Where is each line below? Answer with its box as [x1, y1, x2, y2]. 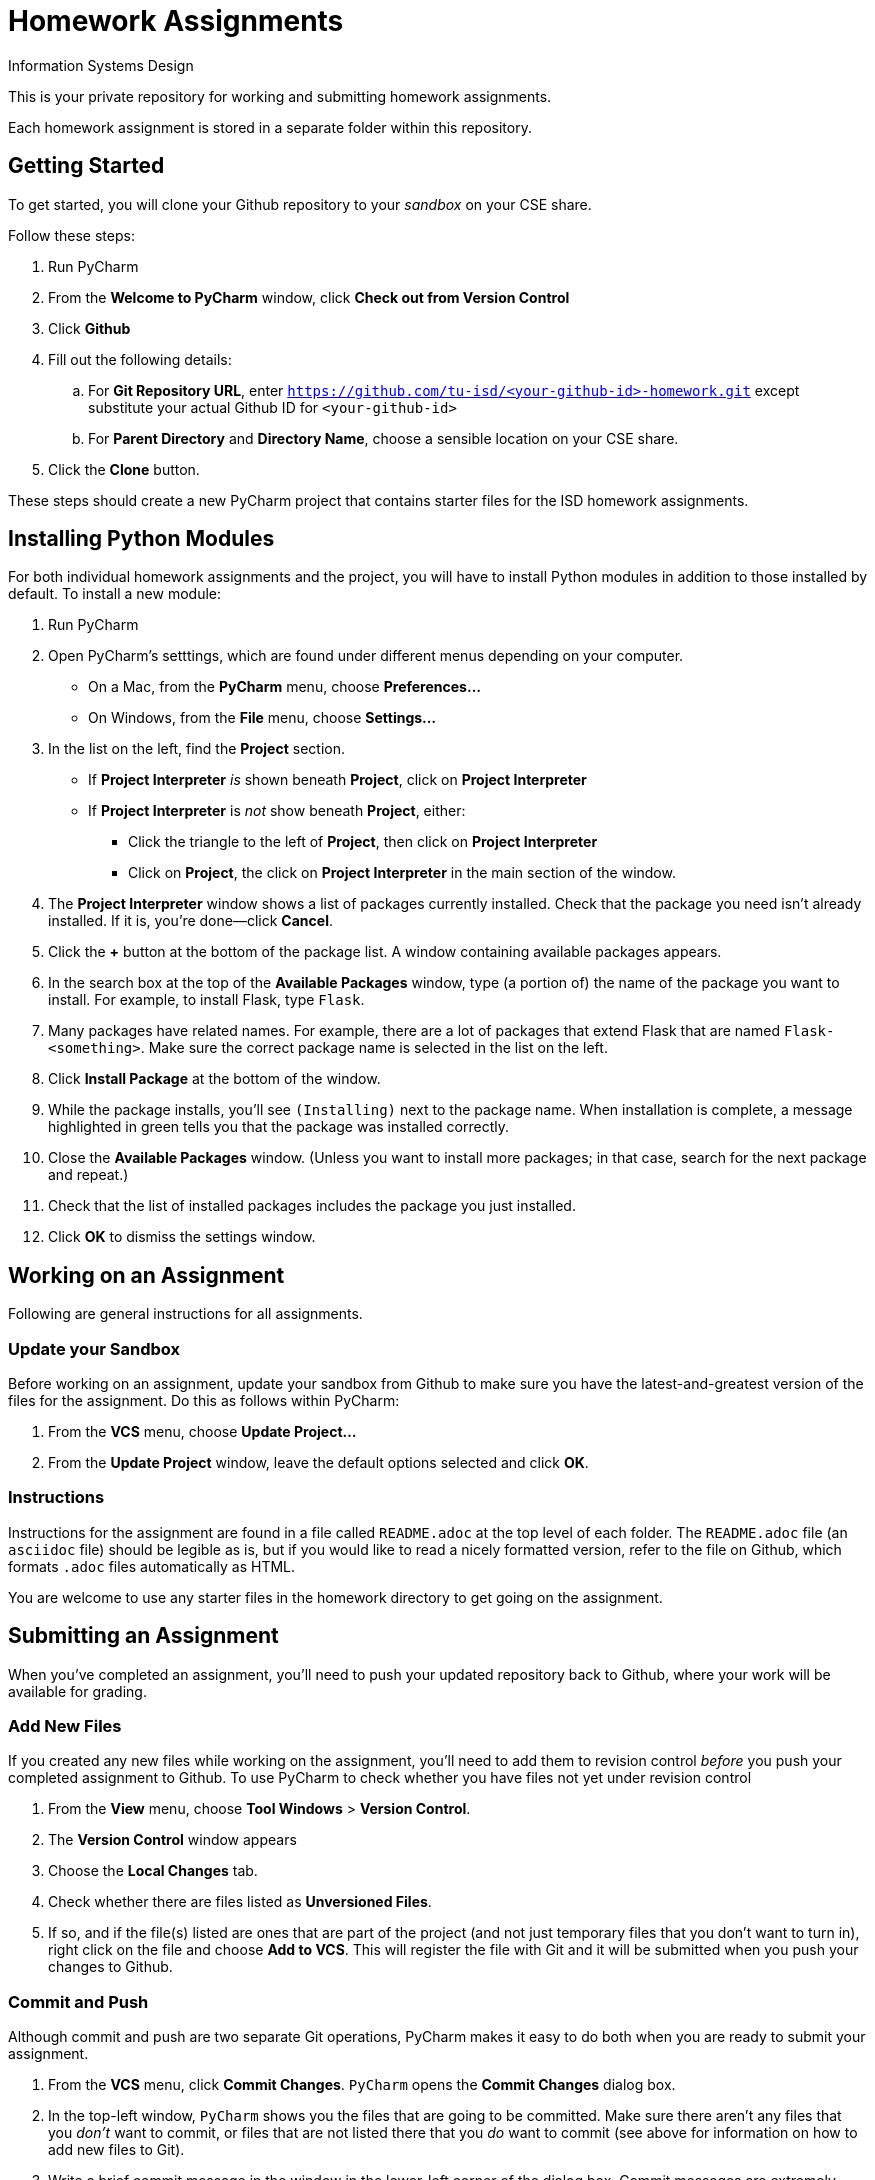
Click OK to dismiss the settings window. [48, 1228, 316, 1246]
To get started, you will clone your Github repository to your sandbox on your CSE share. [8, 195, 592, 213]
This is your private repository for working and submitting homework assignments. [8, 87, 552, 105]
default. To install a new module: [8, 585, 222, 603]
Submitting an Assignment [8, 1623, 279, 1649]
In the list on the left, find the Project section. [48, 740, 345, 758]
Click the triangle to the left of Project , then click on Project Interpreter [128, 833, 598, 851]
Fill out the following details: [48, 350, 232, 368]
